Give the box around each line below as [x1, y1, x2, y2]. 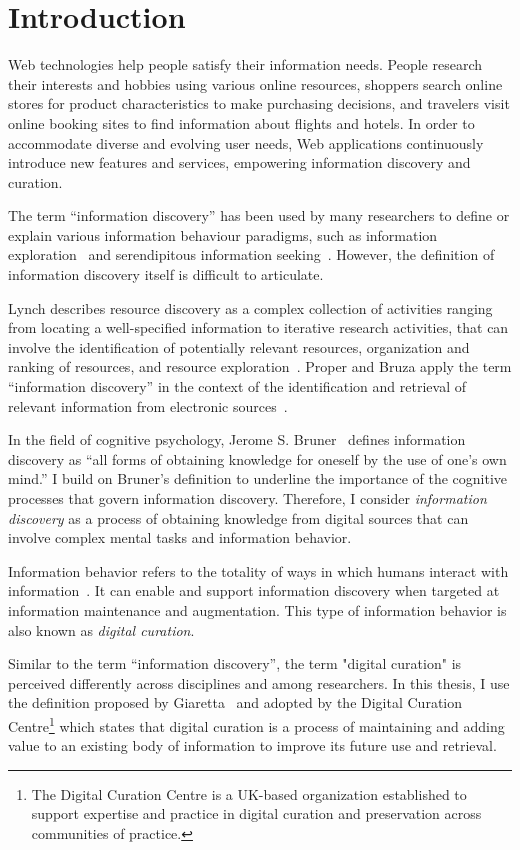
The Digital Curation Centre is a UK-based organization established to [31, 783, 467, 804]
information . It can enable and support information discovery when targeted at [8, 580, 500, 601]
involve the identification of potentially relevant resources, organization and [8, 336, 470, 357]
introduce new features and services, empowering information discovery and [8, 152, 471, 173]
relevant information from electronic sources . [8, 395, 288, 416]
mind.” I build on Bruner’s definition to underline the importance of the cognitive [8, 468, 508, 489]
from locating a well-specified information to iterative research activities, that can [8, 317, 509, 338]
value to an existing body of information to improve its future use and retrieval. [8, 735, 497, 756]
